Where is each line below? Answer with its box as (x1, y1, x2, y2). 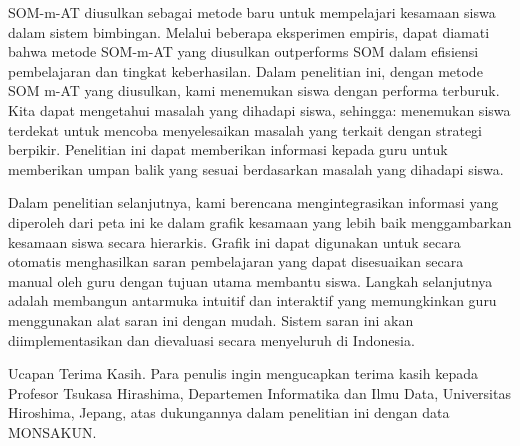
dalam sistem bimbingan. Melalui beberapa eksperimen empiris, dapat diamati (8, 21, 490, 42)
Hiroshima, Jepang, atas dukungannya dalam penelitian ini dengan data (8, 402, 450, 423)
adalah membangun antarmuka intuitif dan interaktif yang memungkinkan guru (8, 290, 497, 311)
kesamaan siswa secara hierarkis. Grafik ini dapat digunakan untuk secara (8, 231, 461, 252)
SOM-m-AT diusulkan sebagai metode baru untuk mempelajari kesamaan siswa (8, 2, 496, 22)
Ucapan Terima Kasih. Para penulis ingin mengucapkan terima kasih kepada (8, 363, 478, 384)
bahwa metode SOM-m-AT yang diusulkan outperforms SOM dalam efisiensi (8, 41, 479, 62)
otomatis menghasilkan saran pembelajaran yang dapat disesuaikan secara (8, 251, 464, 272)
